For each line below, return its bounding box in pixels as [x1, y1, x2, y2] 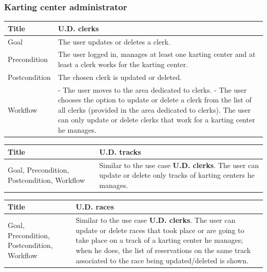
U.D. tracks [99, 146, 141, 157]
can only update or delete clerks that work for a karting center [58, 114, 255, 125]
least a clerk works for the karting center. [58, 59, 188, 69]
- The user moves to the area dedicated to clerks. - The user [58, 84, 247, 95]
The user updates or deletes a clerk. [58, 36, 170, 47]
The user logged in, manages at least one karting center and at [58, 49, 256, 59]
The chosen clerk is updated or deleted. [58, 71, 182, 82]
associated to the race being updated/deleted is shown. [75, 255, 249, 265]
